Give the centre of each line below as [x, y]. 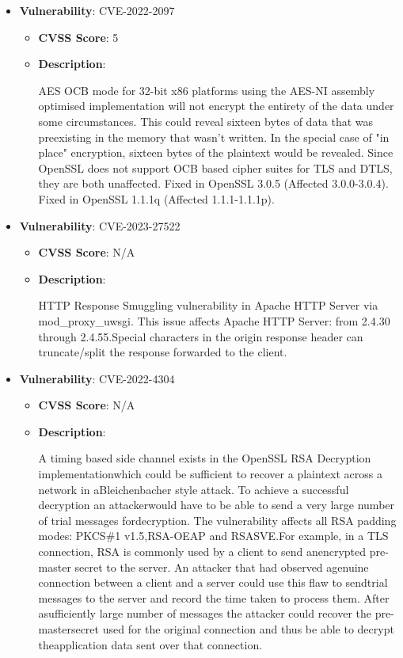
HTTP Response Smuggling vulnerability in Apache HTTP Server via [208, 305]
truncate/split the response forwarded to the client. [163, 352]
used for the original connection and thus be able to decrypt [248, 629]
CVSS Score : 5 [78, 37]
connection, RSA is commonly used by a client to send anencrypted [202, 552]
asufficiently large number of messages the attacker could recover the [205, 613]
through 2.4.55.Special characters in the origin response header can [201, 336]
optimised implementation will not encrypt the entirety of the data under [216, 106]
